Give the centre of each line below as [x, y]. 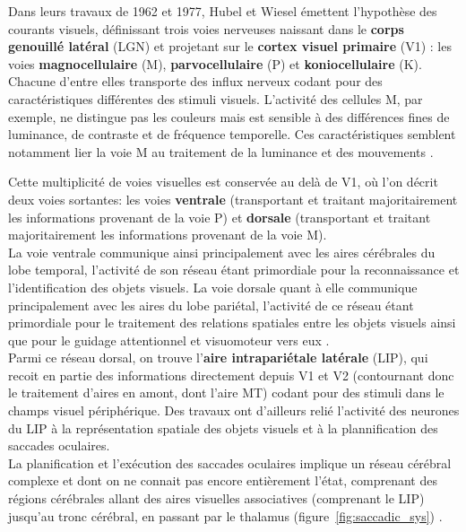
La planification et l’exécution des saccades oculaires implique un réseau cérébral [230, 462]
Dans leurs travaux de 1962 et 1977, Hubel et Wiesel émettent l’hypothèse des [223, 11]
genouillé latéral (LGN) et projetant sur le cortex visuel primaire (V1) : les [230, 46]
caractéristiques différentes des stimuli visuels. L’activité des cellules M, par [216, 98]
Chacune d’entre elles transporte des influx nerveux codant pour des [195, 81]
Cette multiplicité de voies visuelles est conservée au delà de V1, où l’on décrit [223, 182]
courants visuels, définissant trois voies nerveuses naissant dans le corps [206, 28]
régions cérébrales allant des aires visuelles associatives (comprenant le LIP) [216, 498]
